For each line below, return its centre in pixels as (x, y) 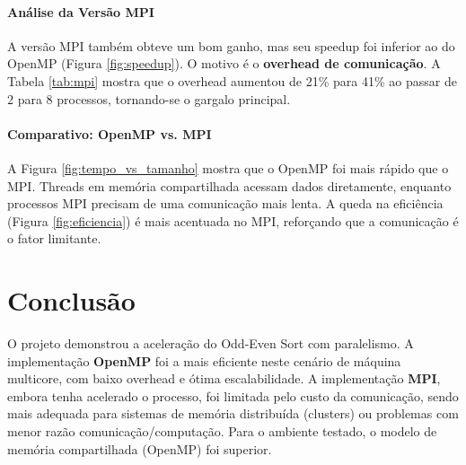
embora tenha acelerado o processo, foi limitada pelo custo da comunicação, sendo (233, 395)
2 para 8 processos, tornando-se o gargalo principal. (149, 98)
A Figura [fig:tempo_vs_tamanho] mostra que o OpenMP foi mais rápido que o (228, 167)
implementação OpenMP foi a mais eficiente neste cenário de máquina (204, 360)
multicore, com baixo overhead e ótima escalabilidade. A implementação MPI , (224, 378)
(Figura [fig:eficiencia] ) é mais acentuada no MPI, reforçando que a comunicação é (233, 220)
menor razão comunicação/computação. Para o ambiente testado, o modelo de (222, 431)
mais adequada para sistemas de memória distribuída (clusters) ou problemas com (233, 413)
